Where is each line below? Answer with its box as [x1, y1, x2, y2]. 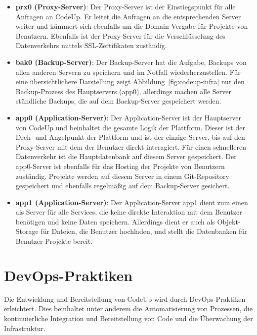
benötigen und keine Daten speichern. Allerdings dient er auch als [15, 216, 215, 226]
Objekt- [217, 216, 241, 226]
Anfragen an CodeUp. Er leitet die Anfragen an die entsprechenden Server [15, 11, 241, 21]
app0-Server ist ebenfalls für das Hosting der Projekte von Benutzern [15, 161, 225, 171]
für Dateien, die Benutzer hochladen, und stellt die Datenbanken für [41, 226, 248, 236]
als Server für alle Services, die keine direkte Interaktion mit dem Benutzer [15, 207, 242, 217]
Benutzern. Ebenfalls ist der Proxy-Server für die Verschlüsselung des [15, 30, 225, 41]
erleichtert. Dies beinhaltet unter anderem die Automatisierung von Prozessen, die [4, 303, 253, 314]
